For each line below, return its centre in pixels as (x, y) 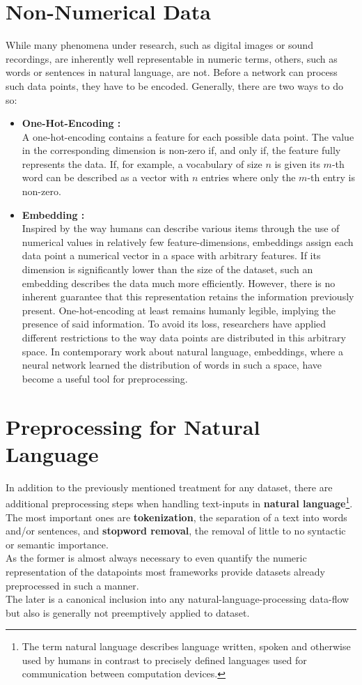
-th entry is (331, 177)
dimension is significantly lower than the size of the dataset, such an (167, 269)
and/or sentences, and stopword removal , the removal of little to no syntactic (176, 531)
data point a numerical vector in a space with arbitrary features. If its (171, 255)
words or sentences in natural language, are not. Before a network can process (172, 72)
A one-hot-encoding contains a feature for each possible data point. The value (188, 136)
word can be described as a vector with (105, 177)
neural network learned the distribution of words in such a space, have (172, 365)
